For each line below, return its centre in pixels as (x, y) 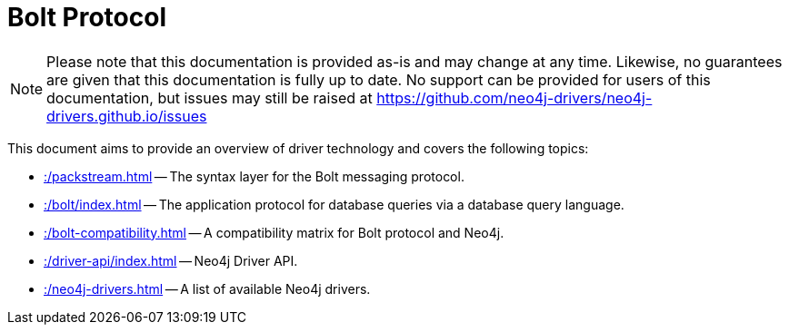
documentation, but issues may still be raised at (210, 98)
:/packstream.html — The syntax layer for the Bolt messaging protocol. (254, 176)
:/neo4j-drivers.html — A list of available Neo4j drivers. (207, 288)
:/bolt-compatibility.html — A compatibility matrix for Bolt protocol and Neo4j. (274, 232)
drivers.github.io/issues (127, 116)
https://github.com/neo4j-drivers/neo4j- (514, 98)
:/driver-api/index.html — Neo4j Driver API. (171, 260)
